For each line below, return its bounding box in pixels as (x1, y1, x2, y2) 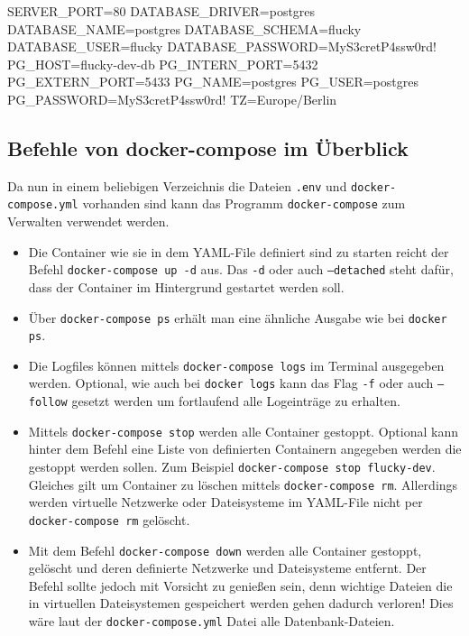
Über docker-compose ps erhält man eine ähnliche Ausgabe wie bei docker (28, 308, 447, 327)
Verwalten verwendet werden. (7, 212, 170, 231)
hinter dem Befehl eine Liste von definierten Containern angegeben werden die (28, 439, 462, 458)
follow (28, 396, 68, 410)
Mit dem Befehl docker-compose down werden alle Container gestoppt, (28, 540, 422, 559)
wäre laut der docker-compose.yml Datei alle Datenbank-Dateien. (28, 612, 395, 631)
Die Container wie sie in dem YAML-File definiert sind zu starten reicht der (28, 242, 449, 261)
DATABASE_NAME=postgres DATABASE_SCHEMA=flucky (7, 19, 362, 38)
